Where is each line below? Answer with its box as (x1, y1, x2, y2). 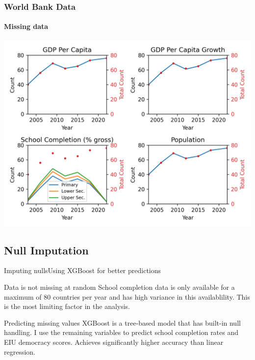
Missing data (4, 21, 49, 31)
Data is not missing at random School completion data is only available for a (4, 282, 235, 292)
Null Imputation (4, 242, 89, 257)
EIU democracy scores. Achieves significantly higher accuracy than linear (4, 337, 224, 347)
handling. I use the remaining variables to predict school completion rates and (4, 327, 239, 337)
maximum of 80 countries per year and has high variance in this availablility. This (4, 291, 250, 302)
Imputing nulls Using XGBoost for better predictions (4, 265, 161, 276)
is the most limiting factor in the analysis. (4, 301, 130, 311)
